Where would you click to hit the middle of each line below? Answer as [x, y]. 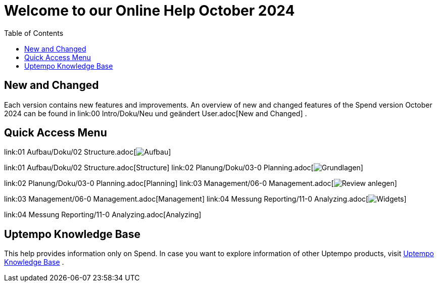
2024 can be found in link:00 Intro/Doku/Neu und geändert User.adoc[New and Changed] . [156, 113]
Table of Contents [34, 33]
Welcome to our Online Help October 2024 [150, 11]
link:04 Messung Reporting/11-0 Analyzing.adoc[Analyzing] [103, 215]
